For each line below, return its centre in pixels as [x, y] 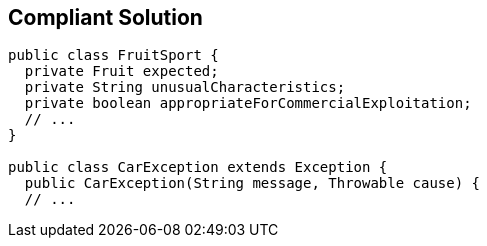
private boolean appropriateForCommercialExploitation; [248, 103]
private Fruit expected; [121, 71]
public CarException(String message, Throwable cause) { [252, 183]
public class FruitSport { [113, 55]
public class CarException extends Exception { [198, 167]
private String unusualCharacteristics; [185, 87]
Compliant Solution [105, 17]
